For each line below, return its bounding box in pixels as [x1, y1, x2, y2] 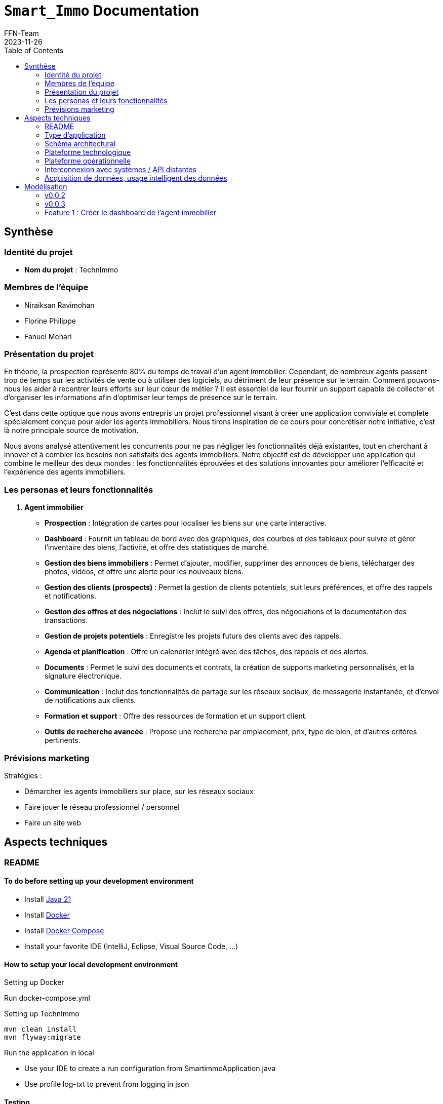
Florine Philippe [24, 316, 76, 325]
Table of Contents [4, 46, 64, 55]
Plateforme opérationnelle [45, 156, 131, 165]
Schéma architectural [45, 139, 116, 148]
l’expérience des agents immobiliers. [4, 467, 126, 477]
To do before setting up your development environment [4, 877, 194, 886]
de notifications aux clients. [45, 696, 136, 705]
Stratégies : [4, 771, 42, 780]
